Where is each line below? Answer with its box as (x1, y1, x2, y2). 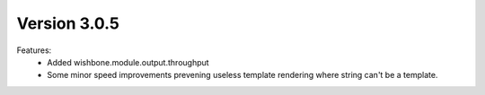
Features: (16, 45, 52, 56)
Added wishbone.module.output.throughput (47, 56, 210, 67)
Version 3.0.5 (16, 13, 120, 33)
